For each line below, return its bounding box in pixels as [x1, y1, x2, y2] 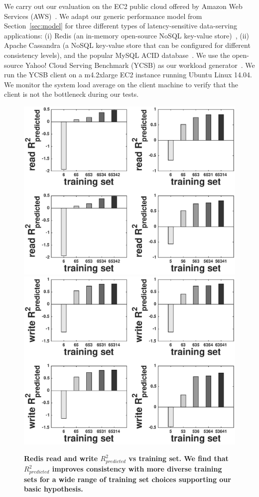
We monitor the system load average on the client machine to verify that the [4, 79, 239, 89]
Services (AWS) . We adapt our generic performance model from [4, 10, 202, 21]
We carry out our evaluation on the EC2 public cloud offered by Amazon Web [4, 1, 243, 11]
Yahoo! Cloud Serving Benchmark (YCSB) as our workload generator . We [25, 59, 255, 70]
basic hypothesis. [24, 484, 83, 494]
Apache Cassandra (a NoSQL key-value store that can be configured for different [4, 40, 251, 50]
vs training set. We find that [129, 453, 229, 464]
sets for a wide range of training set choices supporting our [24, 474, 231, 484]
